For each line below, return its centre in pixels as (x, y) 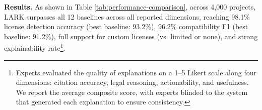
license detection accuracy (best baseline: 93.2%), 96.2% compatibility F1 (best (126, 26)
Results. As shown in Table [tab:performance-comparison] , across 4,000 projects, (130, 7)
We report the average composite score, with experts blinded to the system (132, 92)
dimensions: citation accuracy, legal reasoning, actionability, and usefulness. (132, 82)
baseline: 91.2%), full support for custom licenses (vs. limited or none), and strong (131, 36)
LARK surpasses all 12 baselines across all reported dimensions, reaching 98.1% (127, 16)
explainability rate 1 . (35, 47)
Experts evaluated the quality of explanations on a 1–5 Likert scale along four (136, 72)
